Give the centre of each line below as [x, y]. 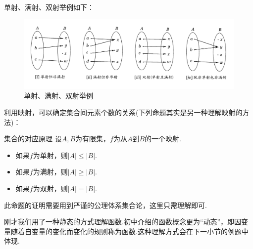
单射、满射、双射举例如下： [49, 7]
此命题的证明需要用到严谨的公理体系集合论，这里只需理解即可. [105, 205]
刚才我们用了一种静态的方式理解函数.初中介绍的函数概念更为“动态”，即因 [123, 222]
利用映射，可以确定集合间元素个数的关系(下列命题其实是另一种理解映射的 [123, 112]
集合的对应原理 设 [33, 139]
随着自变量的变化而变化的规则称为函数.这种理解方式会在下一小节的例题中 [129, 231]
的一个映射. [163, 139]
